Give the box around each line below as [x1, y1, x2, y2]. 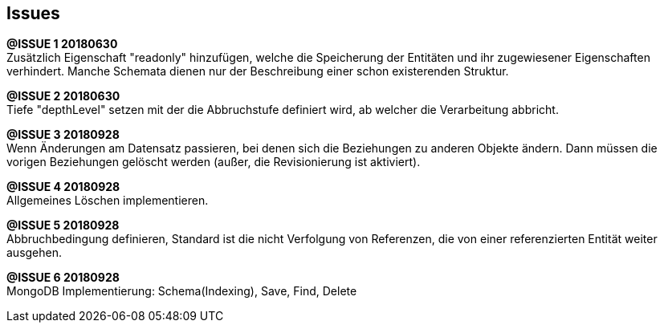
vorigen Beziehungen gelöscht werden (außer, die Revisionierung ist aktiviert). [6, 155, 421, 169]
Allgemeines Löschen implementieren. [6, 193, 209, 208]
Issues [6, 3, 60, 23]
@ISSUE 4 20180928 [6, 180, 120, 194]
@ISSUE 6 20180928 [6, 270, 120, 285]
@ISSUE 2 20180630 [6, 89, 120, 104]
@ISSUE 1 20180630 [6, 37, 118, 51]
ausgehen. [6, 246, 63, 260]
